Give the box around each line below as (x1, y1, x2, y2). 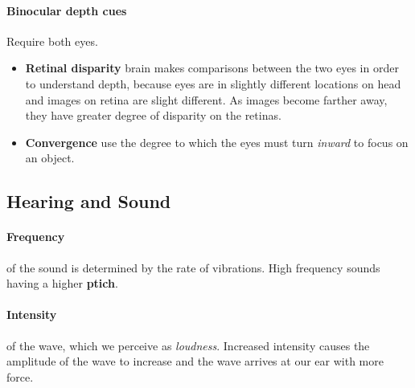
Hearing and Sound (6, 189, 171, 214)
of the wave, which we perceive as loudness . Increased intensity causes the (6, 337, 370, 353)
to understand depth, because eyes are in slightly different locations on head (25, 75, 401, 92)
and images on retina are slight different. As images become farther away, (25, 91, 388, 108)
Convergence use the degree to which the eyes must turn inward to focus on (25, 133, 409, 150)
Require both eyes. (6, 32, 98, 49)
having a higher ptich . (6, 275, 118, 292)
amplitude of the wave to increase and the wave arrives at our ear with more (6, 353, 384, 370)
